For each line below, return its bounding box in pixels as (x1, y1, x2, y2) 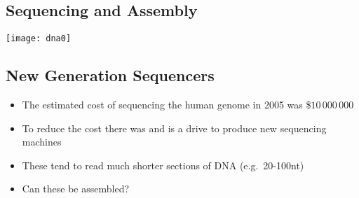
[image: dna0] (6, 34, 72, 44)
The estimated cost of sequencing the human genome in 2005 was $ (22, 97, 311, 112)
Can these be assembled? (22, 181, 130, 196)
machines (22, 134, 62, 149)
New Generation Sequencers (6, 64, 215, 86)
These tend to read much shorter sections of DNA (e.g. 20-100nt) (22, 157, 304, 172)
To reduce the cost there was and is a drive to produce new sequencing (22, 120, 327, 135)
